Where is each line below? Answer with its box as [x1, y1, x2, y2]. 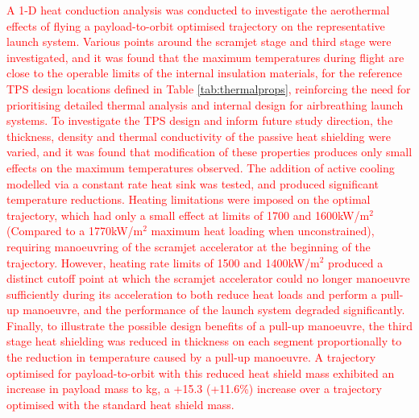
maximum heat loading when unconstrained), [151, 222, 375, 239]
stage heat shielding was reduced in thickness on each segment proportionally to [6, 333, 402, 350]
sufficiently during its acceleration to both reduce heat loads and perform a [6, 285, 377, 302]
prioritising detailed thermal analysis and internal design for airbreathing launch [6, 96, 404, 113]
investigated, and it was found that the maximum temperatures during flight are [6, 48, 404, 65]
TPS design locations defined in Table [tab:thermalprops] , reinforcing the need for [6, 80, 411, 97]
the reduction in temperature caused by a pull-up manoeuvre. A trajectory [6, 349, 376, 366]
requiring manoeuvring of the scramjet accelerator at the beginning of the [6, 238, 371, 255]
